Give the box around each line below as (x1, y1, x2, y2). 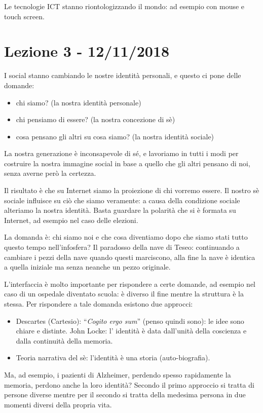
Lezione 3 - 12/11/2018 (4, 41, 170, 61)
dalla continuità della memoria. (16, 335, 113, 346)
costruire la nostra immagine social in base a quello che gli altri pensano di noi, (4, 158, 250, 168)
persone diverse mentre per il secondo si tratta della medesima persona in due (4, 389, 246, 400)
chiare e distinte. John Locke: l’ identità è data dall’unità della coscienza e (16, 325, 247, 336)
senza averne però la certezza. (4, 168, 96, 178)
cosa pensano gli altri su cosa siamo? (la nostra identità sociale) (16, 131, 214, 141)
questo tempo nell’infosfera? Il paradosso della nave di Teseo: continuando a (4, 242, 240, 252)
